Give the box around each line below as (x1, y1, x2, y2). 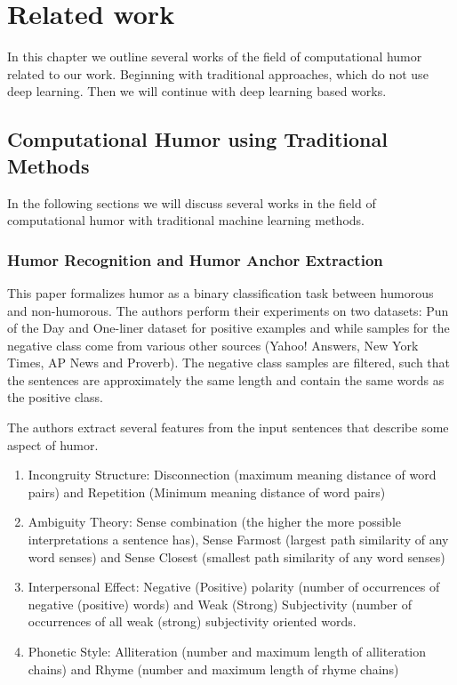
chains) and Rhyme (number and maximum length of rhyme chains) (28, 659, 399, 678)
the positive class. (7, 388, 103, 407)
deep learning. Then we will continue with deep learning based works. (7, 82, 387, 101)
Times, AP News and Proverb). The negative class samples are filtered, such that (7, 353, 451, 372)
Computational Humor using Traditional (7, 125, 388, 153)
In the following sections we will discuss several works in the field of (7, 193, 376, 212)
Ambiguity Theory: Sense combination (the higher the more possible (28, 512, 401, 531)
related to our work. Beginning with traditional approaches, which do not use (7, 64, 429, 83)
